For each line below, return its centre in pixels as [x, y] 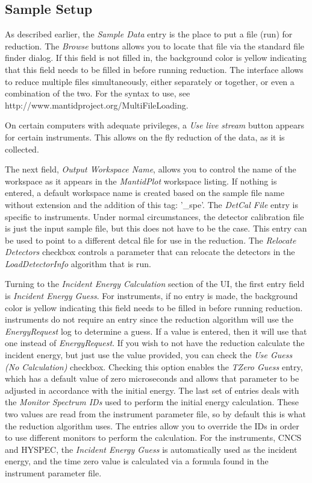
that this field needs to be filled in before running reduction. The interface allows [154, 69]
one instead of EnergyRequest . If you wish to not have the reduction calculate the [155, 343]
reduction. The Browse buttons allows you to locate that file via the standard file [155, 46]
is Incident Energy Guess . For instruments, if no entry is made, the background [151, 296]
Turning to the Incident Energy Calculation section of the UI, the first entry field [155, 284]
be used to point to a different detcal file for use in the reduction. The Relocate [151, 240]
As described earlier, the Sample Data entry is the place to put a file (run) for [149, 34]
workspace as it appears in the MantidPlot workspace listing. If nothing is [141, 181]
